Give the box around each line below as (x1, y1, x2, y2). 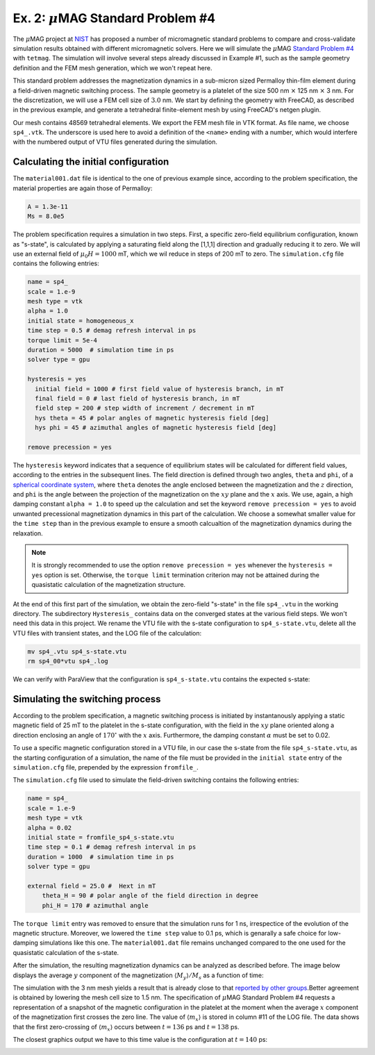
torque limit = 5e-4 (27, 336, 97, 344)
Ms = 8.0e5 (27, 213, 65, 220)
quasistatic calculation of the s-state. (12, 948, 119, 956)
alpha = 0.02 (27, 824, 72, 831)
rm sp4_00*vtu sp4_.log (27, 657, 109, 665)
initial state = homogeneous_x (27, 317, 135, 324)
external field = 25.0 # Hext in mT (27, 882, 156, 890)
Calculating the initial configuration (12, 156, 169, 168)
